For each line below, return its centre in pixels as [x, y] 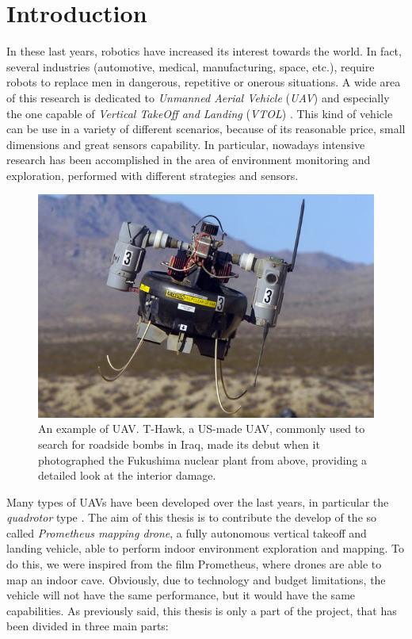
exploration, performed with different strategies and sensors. [153, 175]
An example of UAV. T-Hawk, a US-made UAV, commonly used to [202, 429]
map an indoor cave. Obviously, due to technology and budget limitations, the [196, 579]
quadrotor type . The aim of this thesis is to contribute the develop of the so [192, 517]
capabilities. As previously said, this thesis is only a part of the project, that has [202, 610]
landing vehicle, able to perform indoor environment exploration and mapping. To [205, 548]
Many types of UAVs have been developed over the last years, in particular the [198, 501]
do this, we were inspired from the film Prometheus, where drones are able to [194, 564]
